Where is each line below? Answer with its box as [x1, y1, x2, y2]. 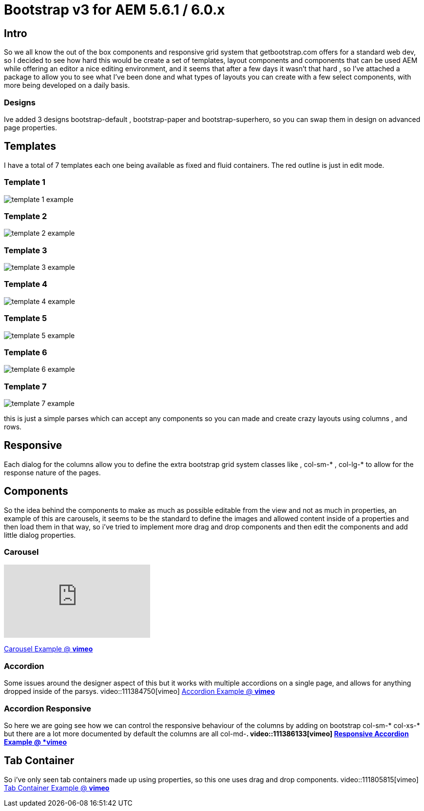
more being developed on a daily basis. [4, 81, 130, 90]
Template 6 [4, 347, 47, 357]
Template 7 [4, 381, 47, 391]
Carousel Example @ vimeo [4, 645, 93, 653]
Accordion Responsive [4, 703, 92, 713]
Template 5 [4, 313, 47, 324]
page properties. [4, 123, 58, 132]
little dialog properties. [4, 530, 76, 539]
